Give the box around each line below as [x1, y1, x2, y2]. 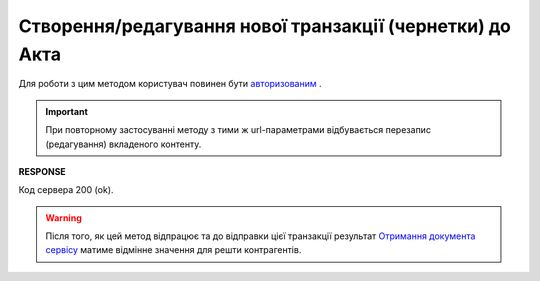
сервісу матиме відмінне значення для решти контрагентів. [45, 244, 302, 256]
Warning [45, 211, 82, 224]
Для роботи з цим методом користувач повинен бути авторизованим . [18, 78, 322, 90]
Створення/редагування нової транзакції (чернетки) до [18, 15, 512, 37]
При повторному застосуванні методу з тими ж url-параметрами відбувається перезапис [45, 124, 432, 136]
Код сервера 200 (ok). [18, 184, 114, 196]
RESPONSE [18, 165, 67, 177]
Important [45, 105, 89, 117]
